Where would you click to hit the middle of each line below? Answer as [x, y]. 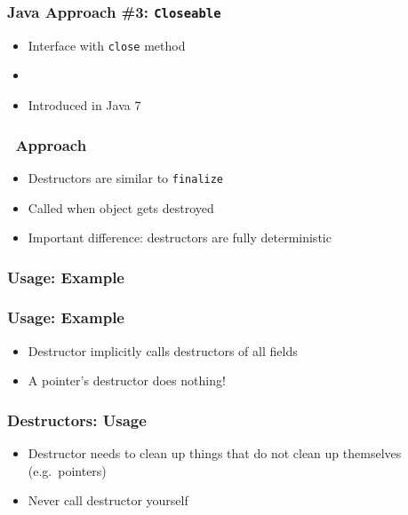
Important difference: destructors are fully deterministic [180, 238]
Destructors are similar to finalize [126, 177]
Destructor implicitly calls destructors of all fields [163, 350]
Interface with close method [107, 45]
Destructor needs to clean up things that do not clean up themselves [215, 453]
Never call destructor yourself [108, 500]
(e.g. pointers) [67, 470]
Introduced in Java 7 [84, 105]
